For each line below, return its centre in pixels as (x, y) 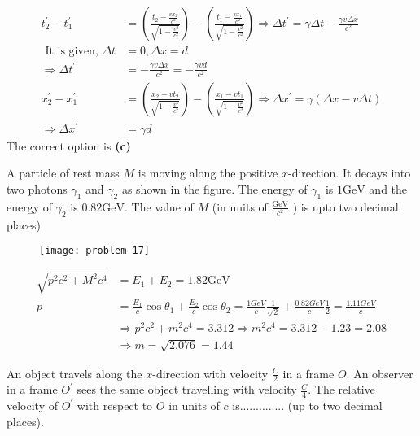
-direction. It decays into (349, 173)
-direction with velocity (210, 373)
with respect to (115, 405)
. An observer (380, 373)
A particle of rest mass (63, 173)
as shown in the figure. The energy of (214, 189)
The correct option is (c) (69, 145)
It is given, (72, 52)
